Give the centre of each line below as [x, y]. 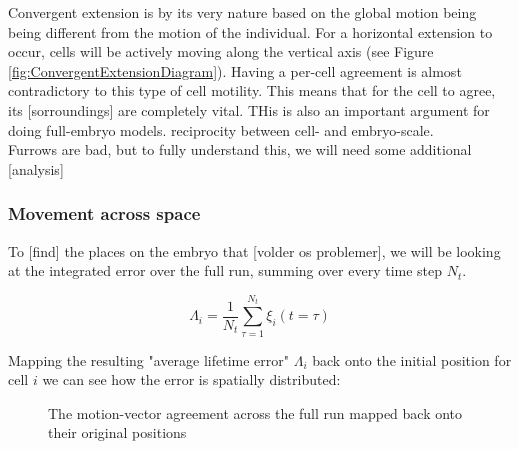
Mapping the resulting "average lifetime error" [149, 359]
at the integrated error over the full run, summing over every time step [225, 270]
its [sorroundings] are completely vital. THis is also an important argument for [249, 109]
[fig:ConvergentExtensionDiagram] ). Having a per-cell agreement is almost [235, 70]
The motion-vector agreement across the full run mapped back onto [255, 412]
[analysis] [36, 168]
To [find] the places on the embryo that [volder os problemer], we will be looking [254, 250]
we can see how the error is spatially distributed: [191, 379]
